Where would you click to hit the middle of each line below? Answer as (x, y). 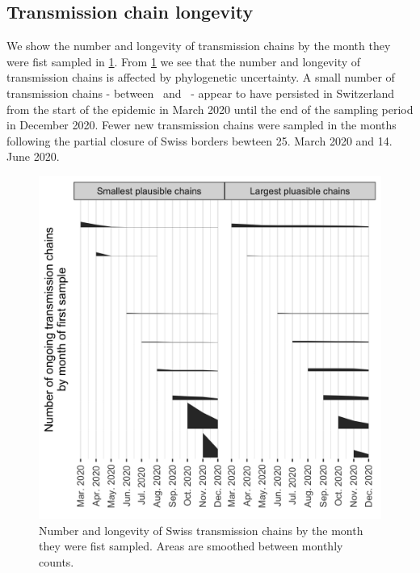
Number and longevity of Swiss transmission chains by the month (201, 530)
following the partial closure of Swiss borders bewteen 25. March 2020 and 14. (199, 140)
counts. (57, 561)
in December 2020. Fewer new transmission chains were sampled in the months (202, 125)
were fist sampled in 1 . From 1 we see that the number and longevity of (184, 61)
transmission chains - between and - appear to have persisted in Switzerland (201, 93)
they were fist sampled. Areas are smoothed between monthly (191, 546)
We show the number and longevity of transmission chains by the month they (199, 46)
